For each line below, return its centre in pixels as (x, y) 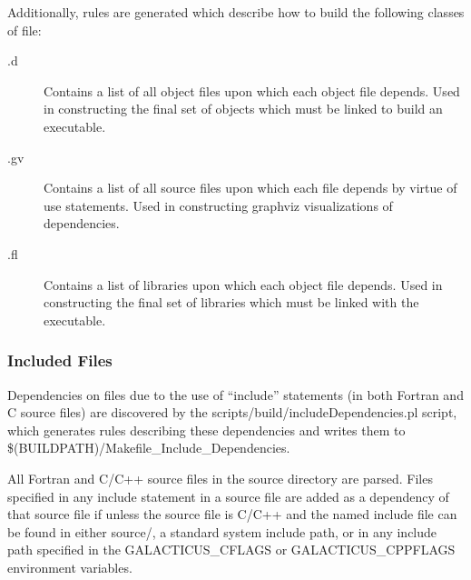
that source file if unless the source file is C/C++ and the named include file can (232, 514)
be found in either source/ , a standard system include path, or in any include (222, 531)
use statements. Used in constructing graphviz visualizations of (218, 205)
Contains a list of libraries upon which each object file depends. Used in (243, 284)
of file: (25, 30)
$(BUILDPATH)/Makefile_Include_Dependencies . (149, 448)
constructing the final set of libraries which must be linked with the (231, 302)
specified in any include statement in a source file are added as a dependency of (228, 496)
